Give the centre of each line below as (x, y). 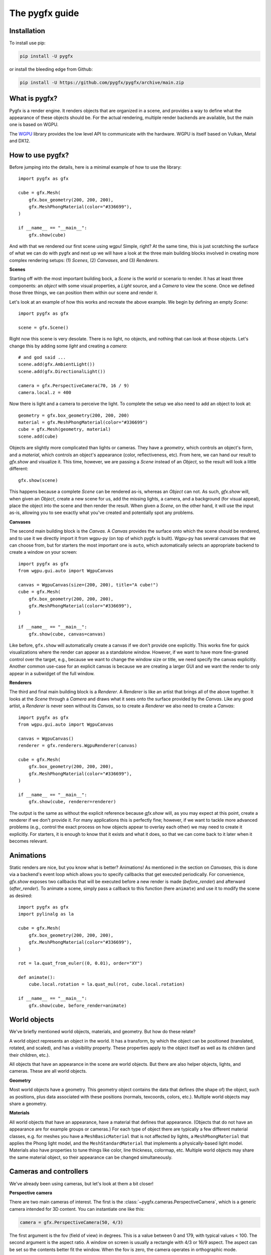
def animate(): (37, 977)
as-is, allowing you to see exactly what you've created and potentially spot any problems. (102, 513)
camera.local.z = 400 (45, 392)
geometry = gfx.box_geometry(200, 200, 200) (74, 415)
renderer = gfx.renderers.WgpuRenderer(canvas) (78, 746)
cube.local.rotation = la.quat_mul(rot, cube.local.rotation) (107, 984)
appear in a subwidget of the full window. (52, 673)
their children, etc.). (30, 1055)
